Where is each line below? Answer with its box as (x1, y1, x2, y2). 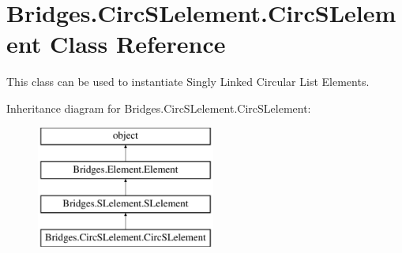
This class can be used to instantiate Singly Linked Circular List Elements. (6, 73, 370, 90)
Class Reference (49, 28, 226, 60)
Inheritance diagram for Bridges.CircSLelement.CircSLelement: (6, 99, 311, 116)
